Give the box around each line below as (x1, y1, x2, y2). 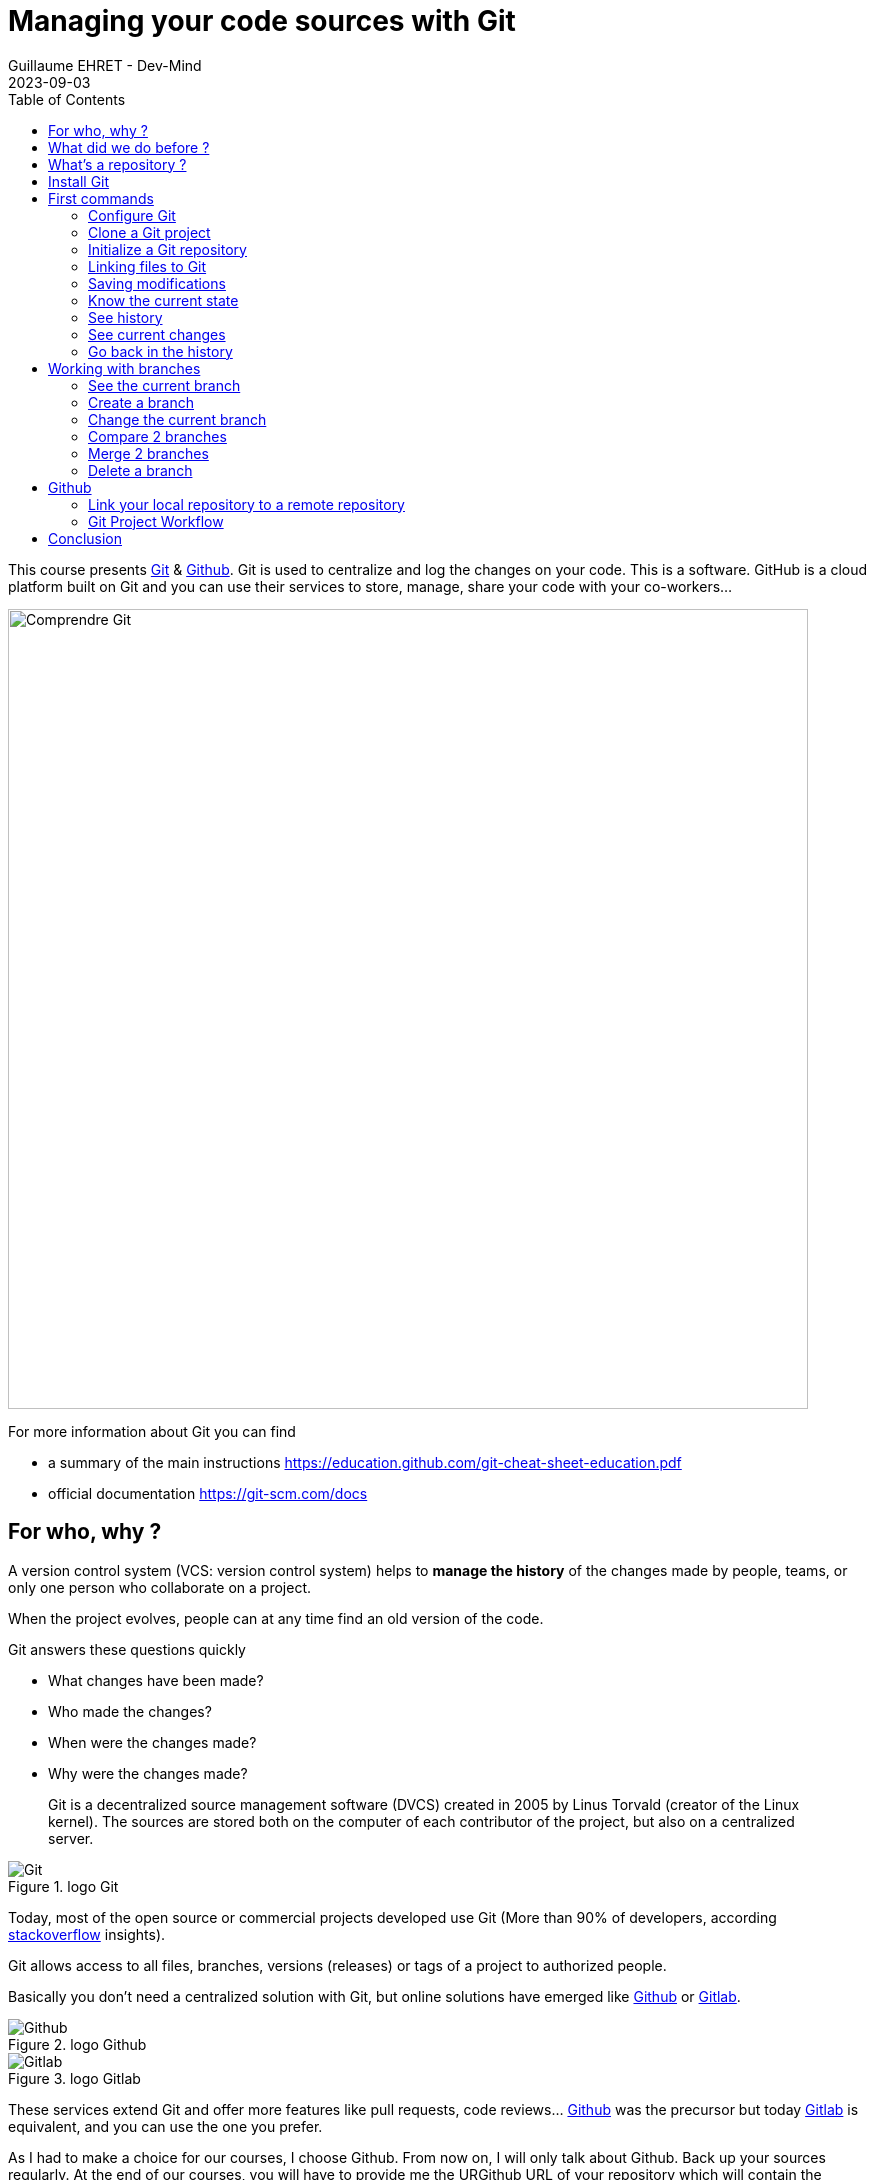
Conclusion (48, 529, 123, 547)
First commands (48, 189, 154, 207)
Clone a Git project (88, 223, 211, 241)
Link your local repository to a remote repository (88, 495, 405, 513)
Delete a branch (88, 461, 193, 479)
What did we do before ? (48, 138, 210, 156)
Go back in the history (88, 342, 233, 360)
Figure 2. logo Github (8, 2035, 147, 2053)
